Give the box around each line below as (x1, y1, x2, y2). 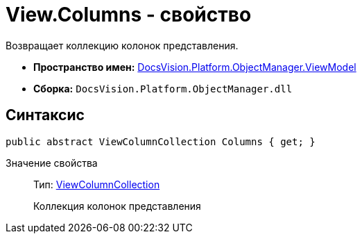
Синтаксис (6, 106, 85, 124)
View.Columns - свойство (6, 3, 252, 26)
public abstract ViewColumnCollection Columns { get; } (6, 135, 316, 147)
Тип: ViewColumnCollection (33, 178, 160, 190)
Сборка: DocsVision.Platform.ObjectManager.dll (33, 82, 293, 94)
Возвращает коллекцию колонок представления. (6, 39, 239, 51)
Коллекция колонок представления (33, 199, 201, 212)
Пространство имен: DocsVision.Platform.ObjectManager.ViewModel (33, 60, 356, 73)
